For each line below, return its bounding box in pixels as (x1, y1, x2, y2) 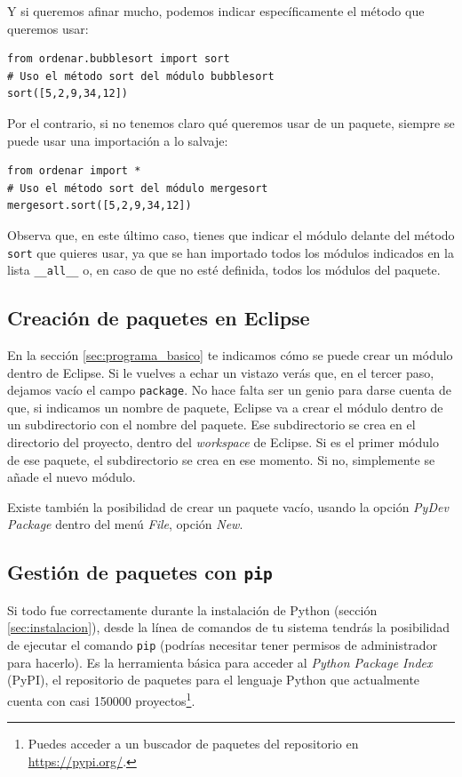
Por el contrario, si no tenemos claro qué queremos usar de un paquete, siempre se (7, 113, 455, 132)
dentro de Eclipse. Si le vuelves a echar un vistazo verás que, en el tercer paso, (7, 363, 434, 381)
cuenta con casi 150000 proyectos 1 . (7, 688, 195, 709)
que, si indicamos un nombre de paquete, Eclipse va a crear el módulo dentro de (7, 397, 443, 416)
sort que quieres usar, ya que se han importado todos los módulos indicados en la (7, 243, 454, 261)
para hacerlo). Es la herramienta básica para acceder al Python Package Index (7, 653, 433, 671)
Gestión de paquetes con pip (7, 558, 273, 586)
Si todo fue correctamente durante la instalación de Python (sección (7, 600, 378, 619)
